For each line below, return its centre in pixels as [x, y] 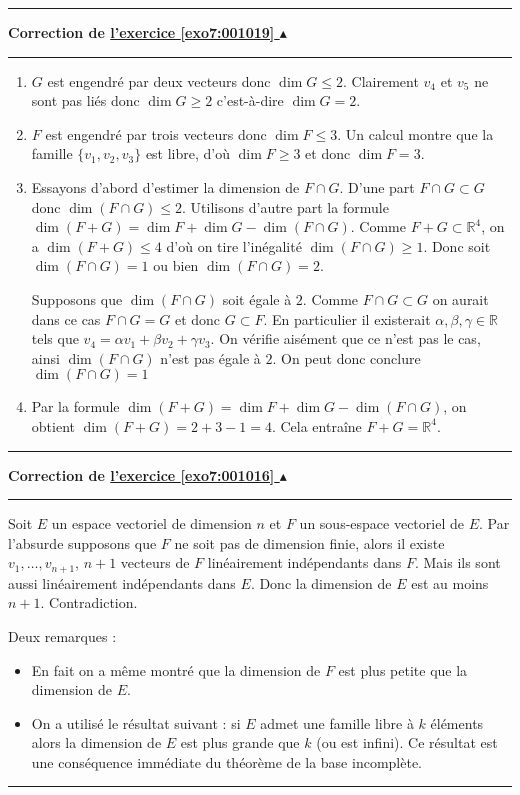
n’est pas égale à [210, 357]
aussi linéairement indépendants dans [122, 582]
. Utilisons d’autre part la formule [285, 206]
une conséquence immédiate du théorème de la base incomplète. [226, 761]
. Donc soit [457, 245]
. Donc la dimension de [321, 582]
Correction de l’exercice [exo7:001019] [141, 32]
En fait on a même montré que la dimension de [176, 669]
